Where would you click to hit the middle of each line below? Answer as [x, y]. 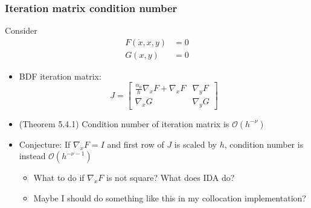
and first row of [136, 144]
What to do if [59, 178]
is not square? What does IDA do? [171, 178]
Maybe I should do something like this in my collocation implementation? [170, 198]
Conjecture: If [45, 144]
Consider [21, 30]
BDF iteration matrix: [60, 76]
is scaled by [196, 144]
